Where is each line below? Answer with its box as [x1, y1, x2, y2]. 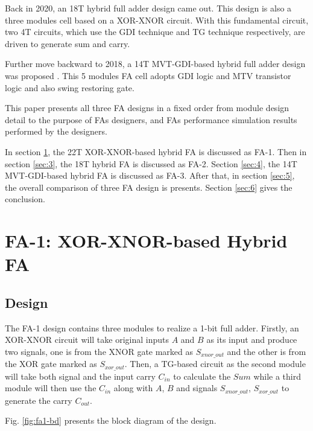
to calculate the [173, 369, 231, 382]
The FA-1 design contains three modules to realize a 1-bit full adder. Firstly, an [5, 321, 299, 334]
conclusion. [5, 193, 45, 205]
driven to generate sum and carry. [5, 37, 130, 49]
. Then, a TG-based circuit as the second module [124, 357, 306, 370]
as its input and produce [206, 333, 297, 346]
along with [113, 382, 153, 394]
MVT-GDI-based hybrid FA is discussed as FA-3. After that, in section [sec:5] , [5, 169, 295, 182]
